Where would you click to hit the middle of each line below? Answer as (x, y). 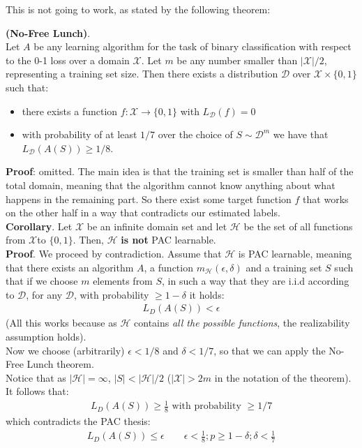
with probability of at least (80, 134)
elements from (123, 281)
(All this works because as (61, 323)
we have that (301, 134)
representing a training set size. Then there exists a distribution (142, 74)
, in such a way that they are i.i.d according (256, 281)
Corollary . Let (39, 226)
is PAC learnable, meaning (295, 253)
